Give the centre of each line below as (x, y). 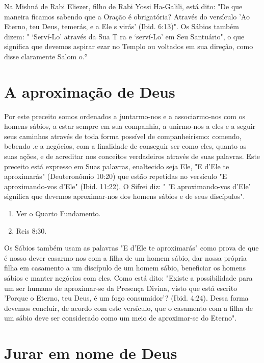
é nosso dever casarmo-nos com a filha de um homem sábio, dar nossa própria (125, 257)
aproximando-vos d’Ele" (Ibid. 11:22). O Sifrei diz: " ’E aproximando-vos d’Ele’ (127, 186)
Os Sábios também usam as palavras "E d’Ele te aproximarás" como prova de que (131, 248)
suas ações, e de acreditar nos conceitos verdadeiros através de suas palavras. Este (132, 156)
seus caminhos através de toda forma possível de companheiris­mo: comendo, (123, 136)
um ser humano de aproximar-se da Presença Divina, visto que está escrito (121, 288)
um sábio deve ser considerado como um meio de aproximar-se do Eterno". (121, 318)
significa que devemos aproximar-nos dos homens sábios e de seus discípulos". (125, 196)
